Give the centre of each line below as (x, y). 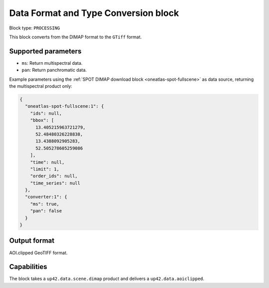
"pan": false (46, 211)
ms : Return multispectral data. (52, 63)
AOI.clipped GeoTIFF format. (38, 253)
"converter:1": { (46, 197)
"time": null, (47, 162)
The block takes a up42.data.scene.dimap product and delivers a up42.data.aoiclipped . (107, 279)
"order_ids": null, (54, 176)
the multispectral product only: (41, 86)
